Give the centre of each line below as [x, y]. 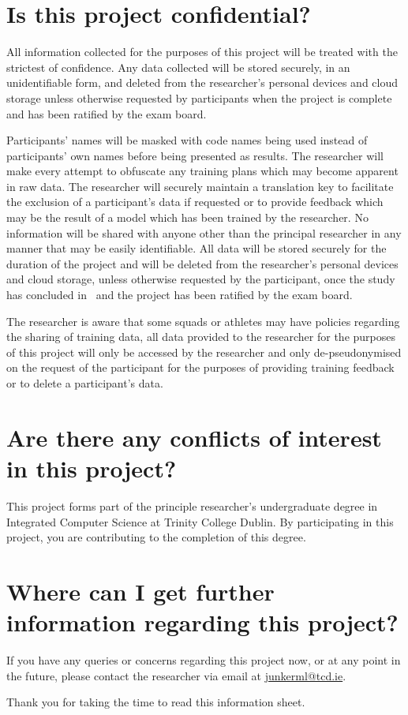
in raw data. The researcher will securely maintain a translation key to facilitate [200, 186]
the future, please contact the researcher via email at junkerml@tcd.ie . [176, 675]
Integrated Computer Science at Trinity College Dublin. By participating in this [200, 521]
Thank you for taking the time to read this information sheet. [156, 702]
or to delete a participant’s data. [85, 383]
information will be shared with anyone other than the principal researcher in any [204, 232]
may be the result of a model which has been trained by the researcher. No [187, 217]
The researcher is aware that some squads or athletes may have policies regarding [203, 321]
